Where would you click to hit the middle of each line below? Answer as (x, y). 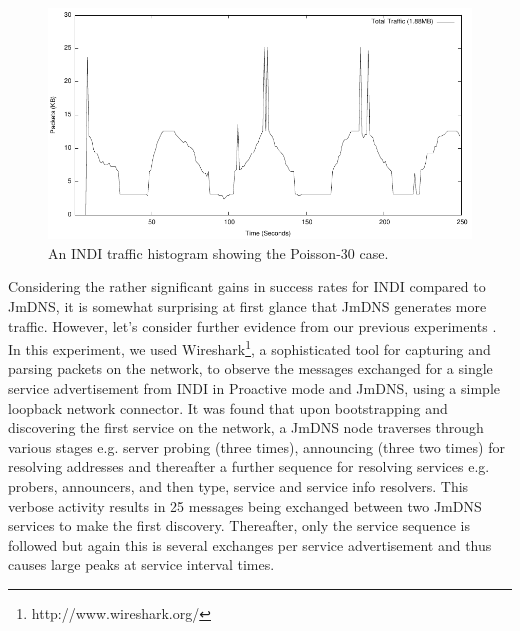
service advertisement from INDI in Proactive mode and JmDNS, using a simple (254, 388)
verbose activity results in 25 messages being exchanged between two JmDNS (245, 505)
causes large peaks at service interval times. (141, 564)
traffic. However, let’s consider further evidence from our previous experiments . (252, 325)
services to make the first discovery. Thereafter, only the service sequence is (239, 525)
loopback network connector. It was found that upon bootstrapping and (228, 407)
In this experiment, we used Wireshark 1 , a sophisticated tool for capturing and (249, 347)
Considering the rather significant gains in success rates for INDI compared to (247, 286)
